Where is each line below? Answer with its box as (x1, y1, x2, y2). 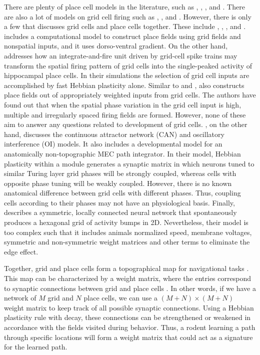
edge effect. (4, 246, 38, 256)
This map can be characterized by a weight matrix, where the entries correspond (4, 273, 251, 283)
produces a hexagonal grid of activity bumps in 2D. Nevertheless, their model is (4, 217, 248, 227)
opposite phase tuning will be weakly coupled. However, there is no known (4, 177, 232, 188)
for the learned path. (4, 341, 67, 352)
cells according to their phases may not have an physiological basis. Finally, (4, 197, 235, 207)
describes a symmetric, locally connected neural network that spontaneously (4, 207, 237, 217)
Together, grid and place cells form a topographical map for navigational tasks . (4, 263, 249, 273)
